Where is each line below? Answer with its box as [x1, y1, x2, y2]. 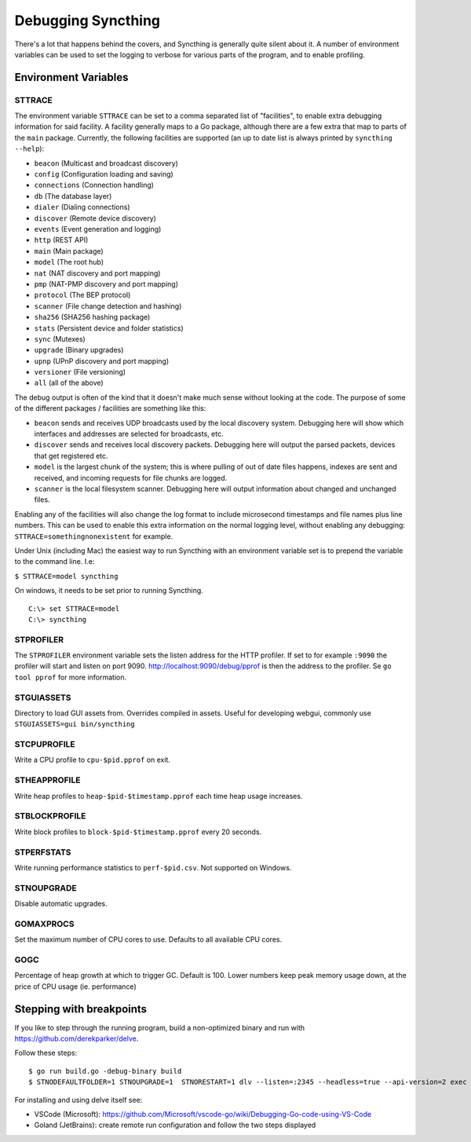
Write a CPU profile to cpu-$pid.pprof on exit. [14, 755, 170, 765]
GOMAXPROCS [14, 918, 75, 929]
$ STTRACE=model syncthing [14, 572, 119, 580]
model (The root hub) [34, 258, 104, 267]
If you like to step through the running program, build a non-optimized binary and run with [14, 1023, 305, 1032]
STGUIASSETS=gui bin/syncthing [14, 719, 135, 729]
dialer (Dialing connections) [34, 203, 130, 212]
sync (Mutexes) [34, 334, 86, 343]
